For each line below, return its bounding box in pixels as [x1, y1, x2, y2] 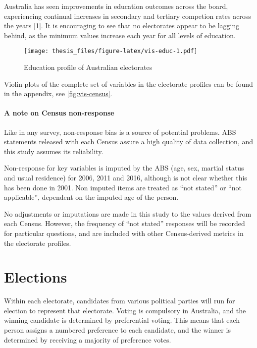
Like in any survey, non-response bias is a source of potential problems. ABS [4, 126, 236, 137]
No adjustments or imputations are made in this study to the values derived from [4, 208, 252, 219]
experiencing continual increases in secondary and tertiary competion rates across [4, 10, 251, 21]
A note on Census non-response [4, 108, 114, 118]
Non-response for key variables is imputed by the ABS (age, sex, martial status [4, 163, 244, 173]
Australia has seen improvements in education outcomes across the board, [4, 1, 228, 11]
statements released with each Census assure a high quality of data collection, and [4, 136, 254, 147]
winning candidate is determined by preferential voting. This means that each [4, 315, 240, 325]
